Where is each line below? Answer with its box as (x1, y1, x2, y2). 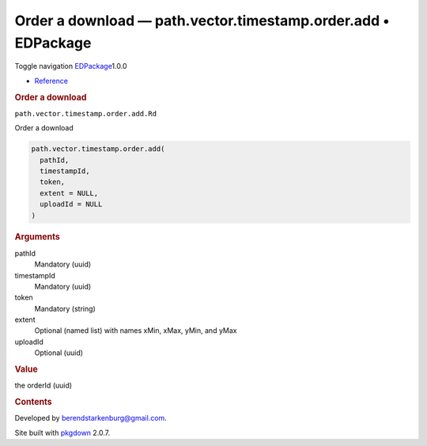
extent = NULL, (40, 188, 99, 198)
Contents (14, 396, 52, 407)
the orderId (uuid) (14, 380, 73, 391)
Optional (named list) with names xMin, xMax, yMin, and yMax (34, 326, 237, 335)
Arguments (14, 232, 61, 243)
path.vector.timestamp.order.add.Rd (14, 109, 157, 118)
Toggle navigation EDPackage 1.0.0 (14, 62, 127, 71)
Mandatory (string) (34, 304, 96, 313)
